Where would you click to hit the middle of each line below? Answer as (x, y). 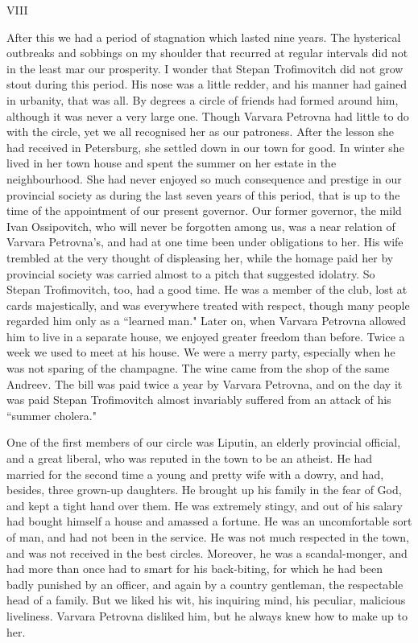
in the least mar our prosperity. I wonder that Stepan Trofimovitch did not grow (205, 68)
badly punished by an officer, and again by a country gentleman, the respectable (205, 584)
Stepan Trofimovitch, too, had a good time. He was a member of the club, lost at (207, 289)
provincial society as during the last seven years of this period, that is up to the (203, 194)
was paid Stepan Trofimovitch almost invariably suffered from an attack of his (199, 400)
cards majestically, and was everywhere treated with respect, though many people (208, 305)
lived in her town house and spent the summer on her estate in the (172, 163)
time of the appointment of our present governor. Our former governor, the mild (204, 210)
